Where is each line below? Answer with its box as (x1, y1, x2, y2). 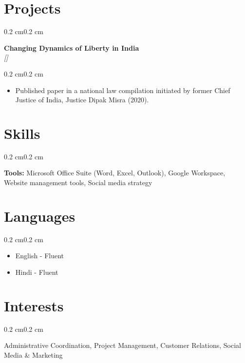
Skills (4, 123, 40, 143)
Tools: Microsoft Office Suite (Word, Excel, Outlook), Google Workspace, (4, 168, 226, 178)
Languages (4, 206, 75, 226)
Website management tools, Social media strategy (4, 177, 152, 187)
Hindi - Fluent (15, 267, 58, 277)
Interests (4, 295, 64, 315)
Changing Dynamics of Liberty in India (4, 42, 139, 53)
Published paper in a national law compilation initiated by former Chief (15, 85, 230, 95)
